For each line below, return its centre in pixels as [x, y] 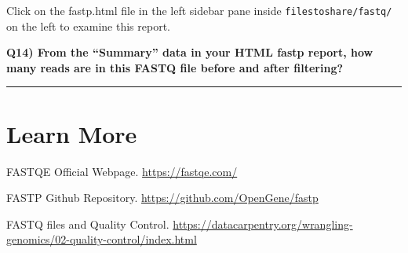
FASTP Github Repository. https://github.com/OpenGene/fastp [162, 198]
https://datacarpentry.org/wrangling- [263, 224]
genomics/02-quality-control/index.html [102, 239]
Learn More [72, 133]
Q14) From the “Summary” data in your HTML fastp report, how [190, 52]
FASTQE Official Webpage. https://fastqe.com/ [122, 171]
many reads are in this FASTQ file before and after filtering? [175, 67]
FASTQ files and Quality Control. [88, 224]
